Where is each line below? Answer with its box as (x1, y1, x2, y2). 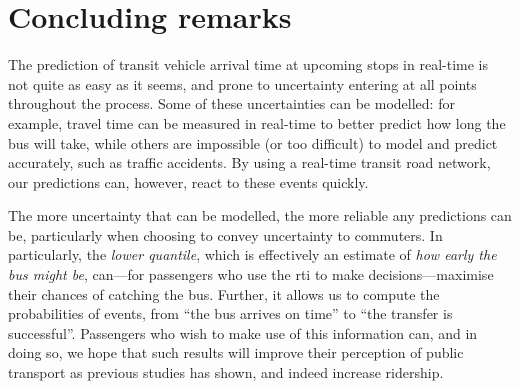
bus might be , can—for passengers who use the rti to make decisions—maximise (8, 264, 494, 285)
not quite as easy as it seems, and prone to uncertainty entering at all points (8, 73, 477, 94)
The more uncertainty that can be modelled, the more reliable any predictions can (8, 205, 512, 226)
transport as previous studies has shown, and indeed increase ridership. (8, 362, 444, 383)
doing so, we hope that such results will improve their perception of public (8, 342, 464, 363)
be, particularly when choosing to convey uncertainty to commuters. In (8, 224, 443, 245)
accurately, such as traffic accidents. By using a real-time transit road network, (8, 152, 491, 173)
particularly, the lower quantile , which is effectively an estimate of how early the (8, 244, 497, 265)
